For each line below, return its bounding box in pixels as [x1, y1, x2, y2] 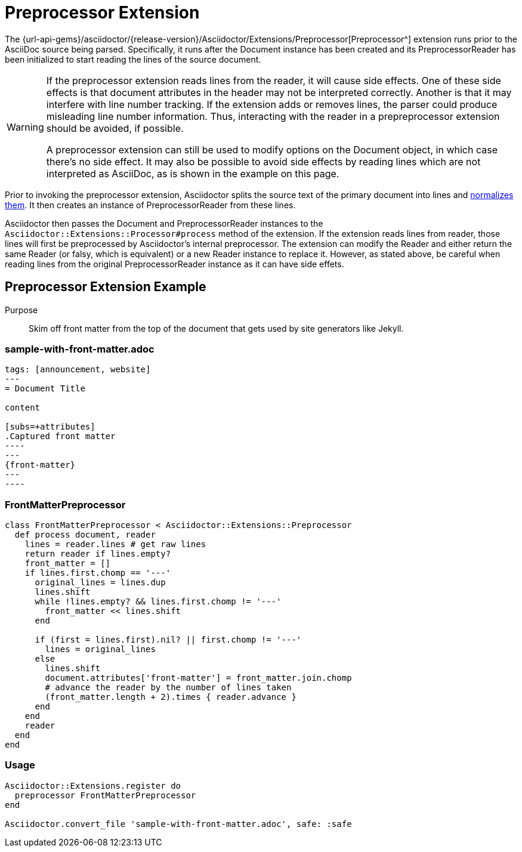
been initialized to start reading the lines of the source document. [5, 54, 261, 64]
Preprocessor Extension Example [5, 279, 206, 295]
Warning [7, 121, 44, 133]
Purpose [5, 304, 38, 315]
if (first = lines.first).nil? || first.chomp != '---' [35, 635, 302, 645]
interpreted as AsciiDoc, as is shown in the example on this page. [46, 167, 339, 180]
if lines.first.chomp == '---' [24, 568, 171, 578]
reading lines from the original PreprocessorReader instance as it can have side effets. [5, 258, 344, 269]
